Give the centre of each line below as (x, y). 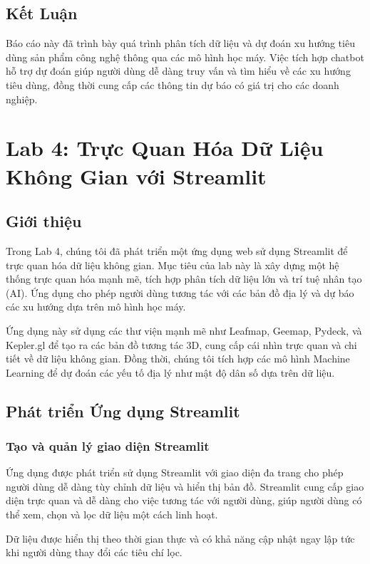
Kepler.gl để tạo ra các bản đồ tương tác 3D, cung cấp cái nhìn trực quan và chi (181, 344)
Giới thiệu (44, 221)
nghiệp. (22, 99)
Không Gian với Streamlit (136, 176)
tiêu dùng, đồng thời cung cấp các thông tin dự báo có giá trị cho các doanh (173, 84)
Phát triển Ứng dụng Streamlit (123, 411)
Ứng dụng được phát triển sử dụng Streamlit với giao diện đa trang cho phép (175, 472)
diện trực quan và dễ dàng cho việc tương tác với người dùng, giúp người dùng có (184, 500)
